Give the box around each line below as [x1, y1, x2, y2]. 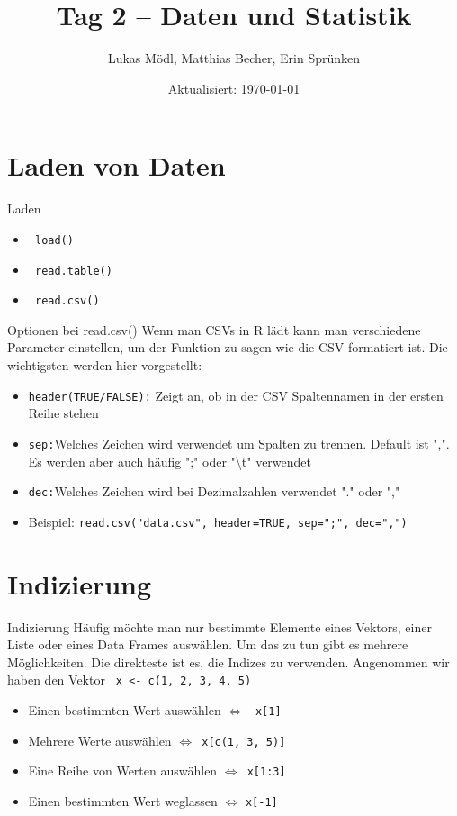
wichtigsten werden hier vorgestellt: [7, 356, 202, 374]
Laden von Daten [7, 147, 226, 184]
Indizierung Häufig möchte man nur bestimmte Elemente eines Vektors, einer [7, 617, 432, 636]
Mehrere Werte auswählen [28, 730, 172, 749]
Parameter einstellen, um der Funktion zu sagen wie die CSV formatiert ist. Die [7, 338, 448, 357]
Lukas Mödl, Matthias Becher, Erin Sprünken [107, 49, 361, 68]
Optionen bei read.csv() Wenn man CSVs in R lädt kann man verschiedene [7, 320, 421, 339]
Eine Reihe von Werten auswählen [28, 761, 218, 780]
